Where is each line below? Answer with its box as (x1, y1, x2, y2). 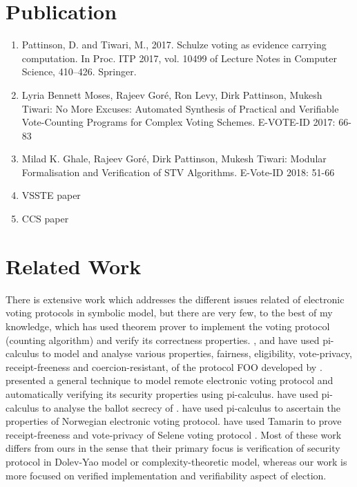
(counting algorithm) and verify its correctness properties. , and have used (6, 332, 320, 347)
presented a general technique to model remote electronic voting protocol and (6, 373, 334, 388)
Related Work (6, 251, 142, 280)
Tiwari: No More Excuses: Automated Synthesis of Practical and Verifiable (21, 101, 339, 115)
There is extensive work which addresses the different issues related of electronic (6, 292, 345, 306)
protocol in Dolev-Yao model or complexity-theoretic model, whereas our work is (6, 454, 347, 468)
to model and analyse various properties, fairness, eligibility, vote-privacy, (41, 346, 352, 361)
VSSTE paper (21, 188, 81, 202)
